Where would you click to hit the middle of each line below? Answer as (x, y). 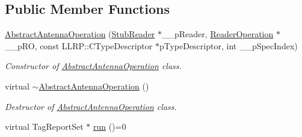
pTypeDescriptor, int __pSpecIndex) (228, 45)
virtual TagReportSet (44, 126)
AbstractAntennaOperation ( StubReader (80, 34)
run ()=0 (109, 126)
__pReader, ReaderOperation (218, 34)
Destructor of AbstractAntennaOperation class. (91, 106)
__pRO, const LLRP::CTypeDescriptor (79, 45)
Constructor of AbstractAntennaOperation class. (93, 66)
